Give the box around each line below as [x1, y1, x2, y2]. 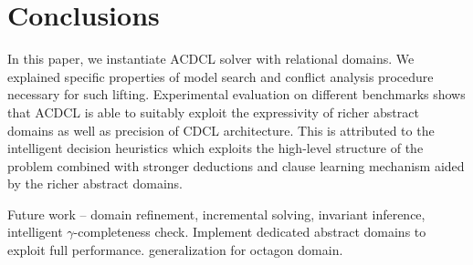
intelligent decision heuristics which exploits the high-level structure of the [7, 138, 424, 158]
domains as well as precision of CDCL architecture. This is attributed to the [7, 120, 435, 139]
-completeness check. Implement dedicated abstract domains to [73, 222, 426, 241]
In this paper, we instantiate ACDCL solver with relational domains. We [7, 49, 415, 68]
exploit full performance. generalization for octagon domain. [7, 240, 343, 260]
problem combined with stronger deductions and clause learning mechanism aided [7, 156, 465, 175]
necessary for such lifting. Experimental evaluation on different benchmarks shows [7, 85, 466, 104]
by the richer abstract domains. [7, 174, 183, 193]
